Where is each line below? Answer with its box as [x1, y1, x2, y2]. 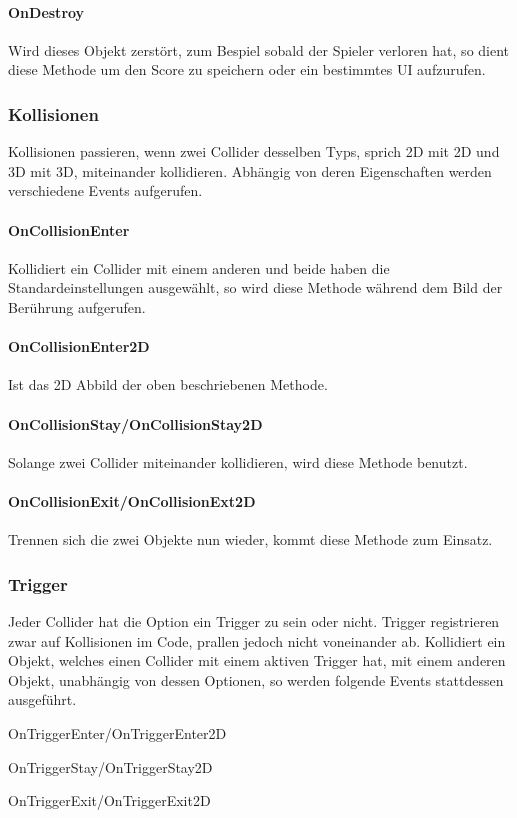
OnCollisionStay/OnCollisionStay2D [8, 413, 263, 434]
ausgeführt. [8, 689, 77, 710]
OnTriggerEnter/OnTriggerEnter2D [8, 722, 227, 743]
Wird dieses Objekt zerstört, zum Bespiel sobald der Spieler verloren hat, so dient [8, 39, 510, 60]
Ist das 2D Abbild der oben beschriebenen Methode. [8, 374, 328, 395]
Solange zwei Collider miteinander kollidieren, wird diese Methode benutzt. [8, 451, 468, 472]
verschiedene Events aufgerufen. [8, 180, 203, 201]
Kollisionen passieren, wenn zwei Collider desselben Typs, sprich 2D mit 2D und [8, 141, 500, 162]
